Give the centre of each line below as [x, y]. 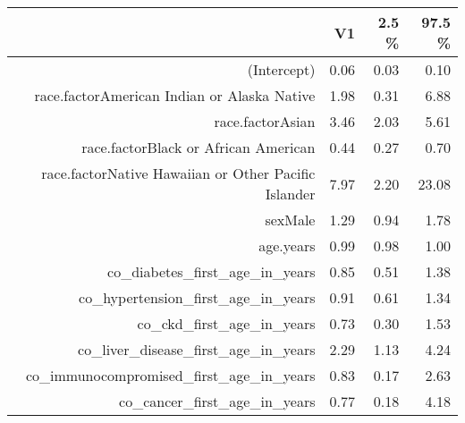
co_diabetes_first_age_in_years [211, 271]
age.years [287, 245]
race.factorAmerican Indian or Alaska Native [175, 95]
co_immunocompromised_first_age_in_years [170, 375]
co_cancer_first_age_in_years [217, 401]
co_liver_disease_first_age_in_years [197, 349]
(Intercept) [281, 69]
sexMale [290, 220]
